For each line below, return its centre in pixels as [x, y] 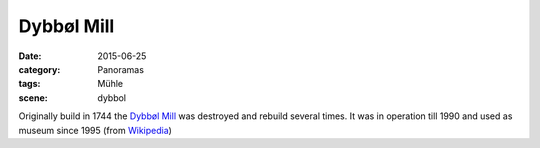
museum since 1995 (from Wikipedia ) [95, 130]
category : [39, 69]
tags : [29, 84]
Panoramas [121, 69]
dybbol [112, 97]
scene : [33, 97]
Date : [30, 56]
